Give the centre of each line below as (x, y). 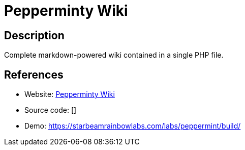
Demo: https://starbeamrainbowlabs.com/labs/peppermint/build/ (133, 126)
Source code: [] (51, 110)
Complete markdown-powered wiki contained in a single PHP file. (114, 55)
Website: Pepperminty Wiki (70, 94)
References (34, 74)
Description (34, 35)
